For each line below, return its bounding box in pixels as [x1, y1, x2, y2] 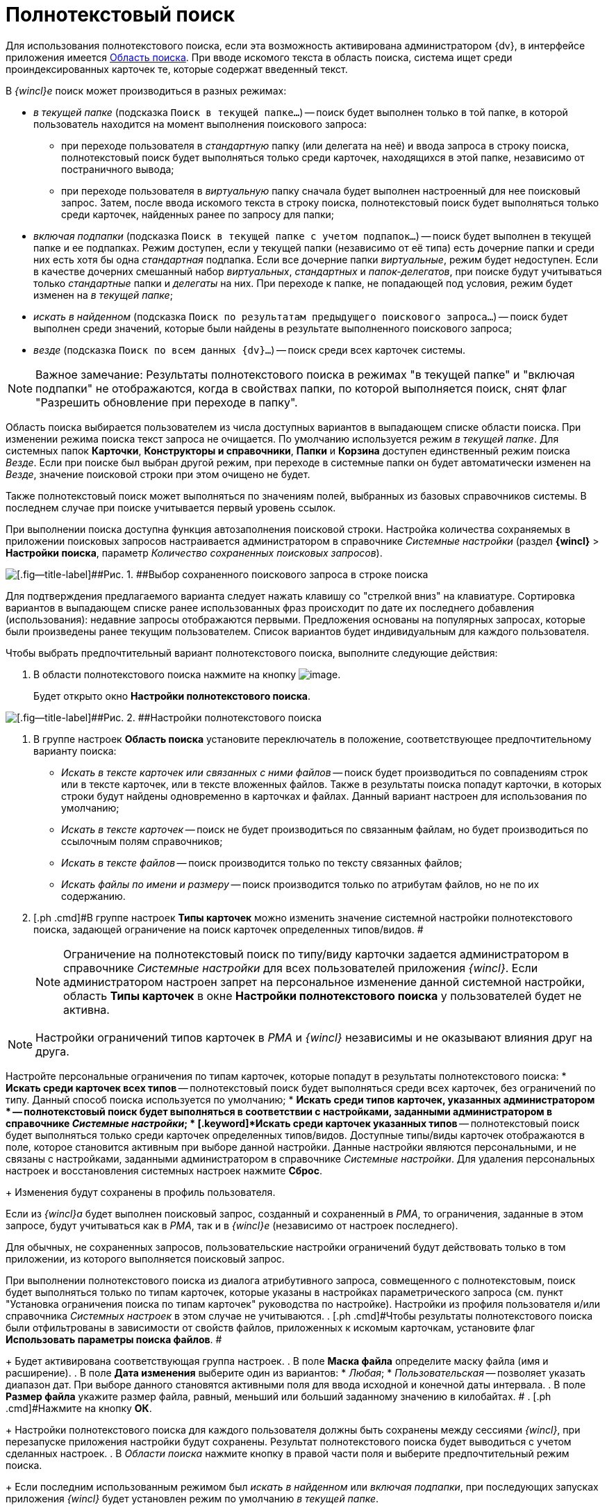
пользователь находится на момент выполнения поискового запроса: [33, 117, 367, 130]
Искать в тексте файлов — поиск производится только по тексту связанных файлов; [61, 856, 463, 869]
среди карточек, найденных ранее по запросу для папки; [61, 208, 335, 220]
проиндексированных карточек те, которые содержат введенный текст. [6, 63, 348, 75]
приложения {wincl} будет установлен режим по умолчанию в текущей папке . [6, 1492, 379, 1504]
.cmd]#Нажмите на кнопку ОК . [6, 1402, 152, 1414]
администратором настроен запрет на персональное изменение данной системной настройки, [63, 974, 585, 989]
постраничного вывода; [61, 163, 174, 175]
